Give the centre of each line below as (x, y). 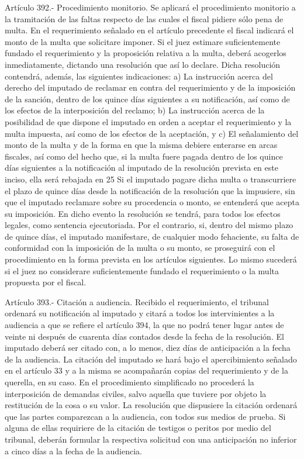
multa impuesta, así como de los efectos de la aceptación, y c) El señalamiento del (152, 133)
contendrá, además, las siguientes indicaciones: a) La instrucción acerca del (139, 76)
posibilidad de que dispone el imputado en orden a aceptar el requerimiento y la (148, 121)
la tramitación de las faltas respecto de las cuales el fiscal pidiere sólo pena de (144, 18)
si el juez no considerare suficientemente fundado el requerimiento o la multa (142, 270)
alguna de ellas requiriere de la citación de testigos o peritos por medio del (138, 428)
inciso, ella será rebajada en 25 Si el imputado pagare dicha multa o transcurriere (151, 179)
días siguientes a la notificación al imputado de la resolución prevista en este (141, 168)
